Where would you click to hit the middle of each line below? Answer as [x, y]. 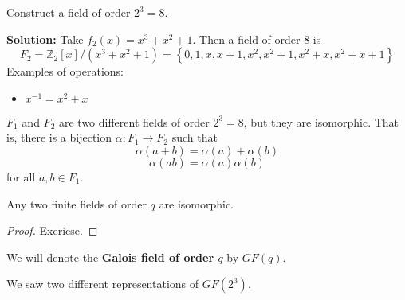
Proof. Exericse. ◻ [52, 230]
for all [21, 176]
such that [195, 137]
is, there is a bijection [59, 137]
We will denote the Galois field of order [110, 257]
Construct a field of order [69, 12]
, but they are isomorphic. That [321, 121]
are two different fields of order [134, 121]
